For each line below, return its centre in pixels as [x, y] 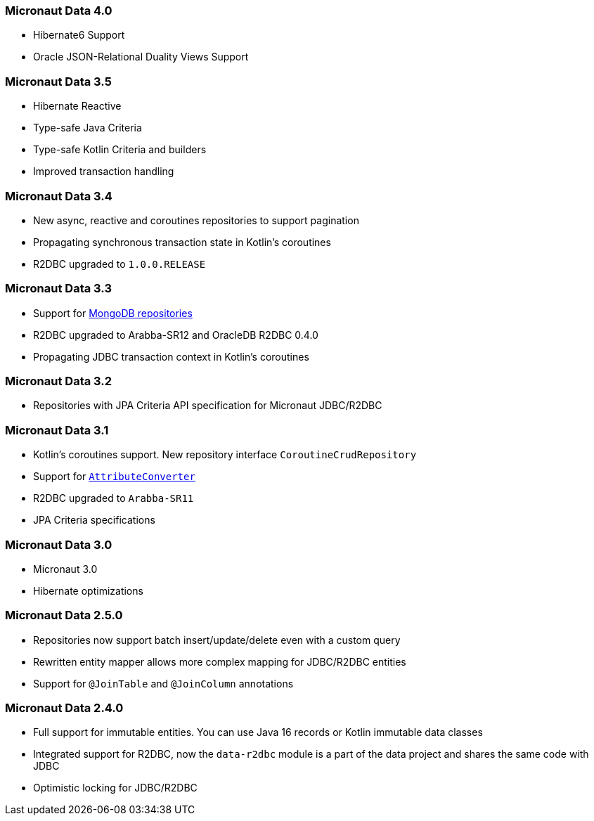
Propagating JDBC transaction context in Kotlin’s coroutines [171, 356]
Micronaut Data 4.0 [59, 11]
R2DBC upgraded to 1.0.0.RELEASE [120, 264]
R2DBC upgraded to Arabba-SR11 [114, 498]
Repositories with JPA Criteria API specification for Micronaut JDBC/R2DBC [208, 406]
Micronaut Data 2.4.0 [64, 708]
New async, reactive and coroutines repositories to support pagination [196, 220]
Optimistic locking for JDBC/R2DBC [115, 788]
